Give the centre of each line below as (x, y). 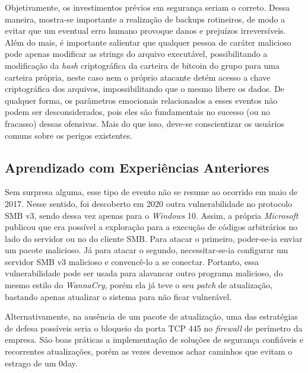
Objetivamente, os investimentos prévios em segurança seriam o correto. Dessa (147, 7)
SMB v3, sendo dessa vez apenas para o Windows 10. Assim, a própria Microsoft (152, 215)
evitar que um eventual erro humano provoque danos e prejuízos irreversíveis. (145, 31)
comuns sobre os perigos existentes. (69, 135)
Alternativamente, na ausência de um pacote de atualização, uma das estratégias (151, 316)
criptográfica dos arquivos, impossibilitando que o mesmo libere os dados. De (145, 89)
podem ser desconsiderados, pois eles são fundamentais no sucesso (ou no (137, 112)
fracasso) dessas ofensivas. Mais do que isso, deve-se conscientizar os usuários (145, 123)
